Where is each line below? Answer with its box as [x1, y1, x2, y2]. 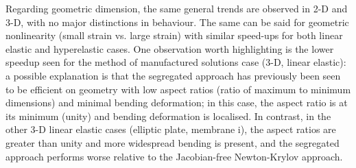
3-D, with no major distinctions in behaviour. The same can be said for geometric [5, 14, 349, 29]
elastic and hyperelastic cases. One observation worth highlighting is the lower [5, 41, 334, 56]
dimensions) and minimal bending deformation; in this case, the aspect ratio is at [5, 95, 348, 110]
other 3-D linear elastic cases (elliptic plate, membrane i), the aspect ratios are [5, 122, 336, 136]
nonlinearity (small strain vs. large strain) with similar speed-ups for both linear [5, 28, 343, 43]
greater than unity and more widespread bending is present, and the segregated [5, 135, 340, 149]
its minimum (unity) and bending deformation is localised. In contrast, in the [5, 108, 331, 123]
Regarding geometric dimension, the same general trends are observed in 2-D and [5, 1, 348, 15]
